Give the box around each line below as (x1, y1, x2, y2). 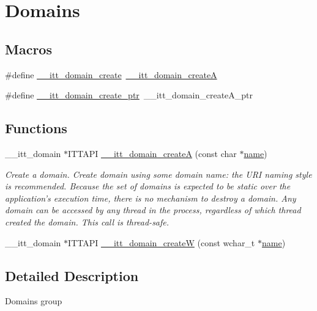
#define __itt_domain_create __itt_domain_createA (5, 68, 217, 81)
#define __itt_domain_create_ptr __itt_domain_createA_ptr (5, 89, 253, 101)
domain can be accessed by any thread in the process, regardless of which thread (5, 203, 301, 216)
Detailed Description (5, 266, 139, 285)
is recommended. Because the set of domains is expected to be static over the (5, 180, 291, 192)
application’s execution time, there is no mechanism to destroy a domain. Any (5, 191, 296, 204)
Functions (5, 119, 67, 137)
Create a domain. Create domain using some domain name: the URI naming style (5, 167, 312, 180)
